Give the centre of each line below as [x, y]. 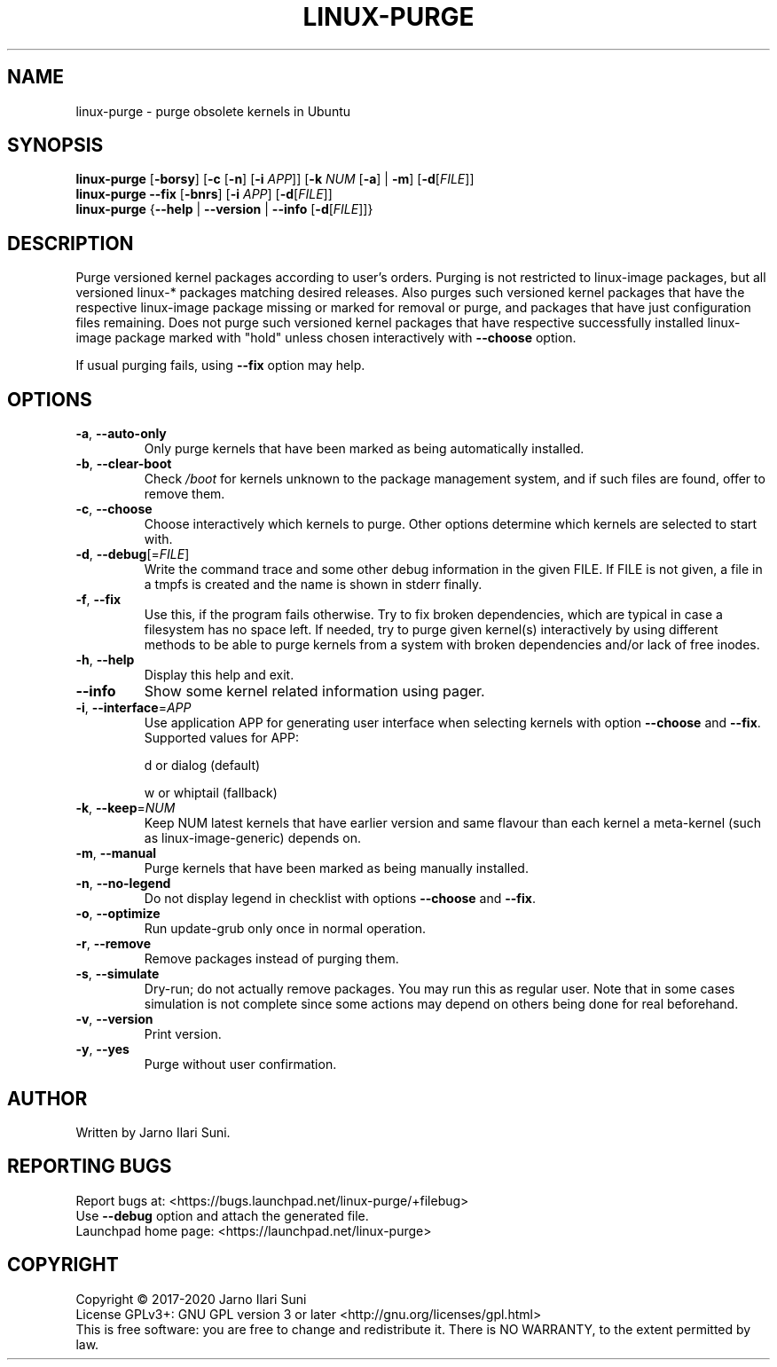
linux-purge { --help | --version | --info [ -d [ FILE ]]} [224, 209]
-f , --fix [98, 600]
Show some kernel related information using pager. [314, 691]
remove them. [184, 494]
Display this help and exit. [219, 675]
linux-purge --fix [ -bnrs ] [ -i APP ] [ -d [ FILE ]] [204, 194]
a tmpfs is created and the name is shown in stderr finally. [313, 585]
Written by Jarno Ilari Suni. [153, 1132]
